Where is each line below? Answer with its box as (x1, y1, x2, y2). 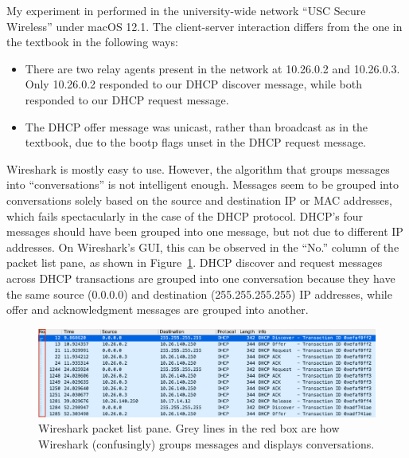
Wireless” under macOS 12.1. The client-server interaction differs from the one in (6, 18, 403, 34)
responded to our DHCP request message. (25, 91, 229, 108)
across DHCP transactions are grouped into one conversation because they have (6, 269, 395, 286)
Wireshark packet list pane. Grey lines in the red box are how (38, 420, 340, 436)
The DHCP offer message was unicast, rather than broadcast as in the (25, 118, 368, 135)
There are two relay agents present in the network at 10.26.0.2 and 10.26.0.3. (25, 60, 400, 76)
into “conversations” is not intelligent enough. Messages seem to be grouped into (6, 176, 399, 193)
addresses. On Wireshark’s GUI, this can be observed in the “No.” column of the (6, 238, 399, 255)
